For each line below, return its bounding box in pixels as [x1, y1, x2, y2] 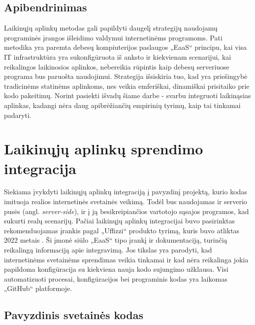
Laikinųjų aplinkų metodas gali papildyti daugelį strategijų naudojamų [4, 23, 218, 33]
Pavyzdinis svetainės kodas [4, 307, 144, 323]
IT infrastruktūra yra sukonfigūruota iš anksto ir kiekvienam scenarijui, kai [4, 51, 231, 62]
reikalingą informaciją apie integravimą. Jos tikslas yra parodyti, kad [4, 245, 212, 255]
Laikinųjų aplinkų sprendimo [4, 139, 203, 159]
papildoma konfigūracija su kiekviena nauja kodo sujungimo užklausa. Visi [4, 264, 228, 274]
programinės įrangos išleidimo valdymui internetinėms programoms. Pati [4, 32, 223, 42]
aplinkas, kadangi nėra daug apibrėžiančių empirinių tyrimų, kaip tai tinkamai [4, 100, 241, 110]
